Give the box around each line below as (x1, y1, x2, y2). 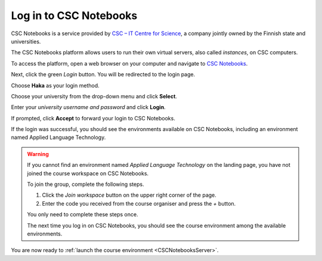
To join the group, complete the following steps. (27, 181, 144, 188)
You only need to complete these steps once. (27, 211, 138, 218)
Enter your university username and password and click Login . (11, 104, 166, 111)
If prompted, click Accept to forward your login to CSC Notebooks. (11, 114, 175, 122)
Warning (27, 150, 49, 157)
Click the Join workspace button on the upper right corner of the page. (42, 191, 217, 199)
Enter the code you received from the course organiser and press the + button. (42, 200, 236, 207)
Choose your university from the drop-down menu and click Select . (11, 92, 177, 100)
